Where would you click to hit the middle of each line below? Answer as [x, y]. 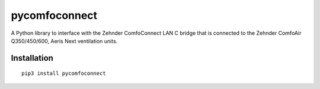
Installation [32, 58]
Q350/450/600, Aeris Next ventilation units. [64, 41]
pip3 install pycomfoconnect [64, 73]
